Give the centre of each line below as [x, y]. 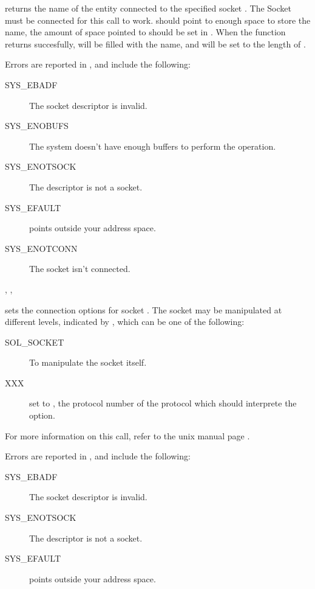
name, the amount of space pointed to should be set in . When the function [145, 32]
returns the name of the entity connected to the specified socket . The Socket [148, 8]
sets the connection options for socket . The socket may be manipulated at [144, 309]
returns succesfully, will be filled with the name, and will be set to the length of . [155, 44]
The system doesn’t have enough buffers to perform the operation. [153, 146]
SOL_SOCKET [35, 342]
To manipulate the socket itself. [88, 362]
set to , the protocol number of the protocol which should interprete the [163, 403]
